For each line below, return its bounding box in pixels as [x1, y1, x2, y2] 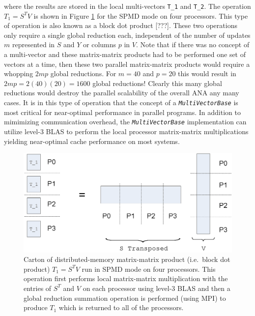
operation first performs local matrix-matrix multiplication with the [24, 273, 228, 284]
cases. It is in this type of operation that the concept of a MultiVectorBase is [4, 97, 238, 107]
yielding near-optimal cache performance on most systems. [4, 136, 180, 146]
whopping [4, 68, 33, 79]
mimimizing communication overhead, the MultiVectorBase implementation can [4, 116, 247, 127]
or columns [83, 39, 116, 50]
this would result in [178, 68, 236, 79]
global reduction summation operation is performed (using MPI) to [24, 292, 226, 303]
